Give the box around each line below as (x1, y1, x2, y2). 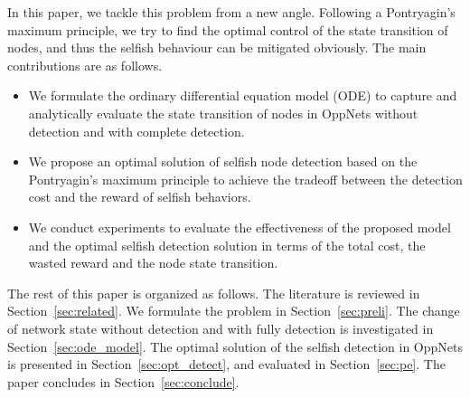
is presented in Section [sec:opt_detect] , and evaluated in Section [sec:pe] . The (7, 355, 446, 374)
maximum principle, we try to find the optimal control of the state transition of (7, 20, 448, 39)
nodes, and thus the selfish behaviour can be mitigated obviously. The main (7, 38, 427, 57)
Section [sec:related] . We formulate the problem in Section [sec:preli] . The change (7, 301, 460, 320)
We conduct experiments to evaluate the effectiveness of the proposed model (28, 217, 451, 236)
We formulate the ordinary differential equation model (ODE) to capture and (28, 86, 457, 105)
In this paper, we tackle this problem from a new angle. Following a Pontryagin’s (7, 3, 456, 21)
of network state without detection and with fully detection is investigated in (7, 318, 434, 337)
